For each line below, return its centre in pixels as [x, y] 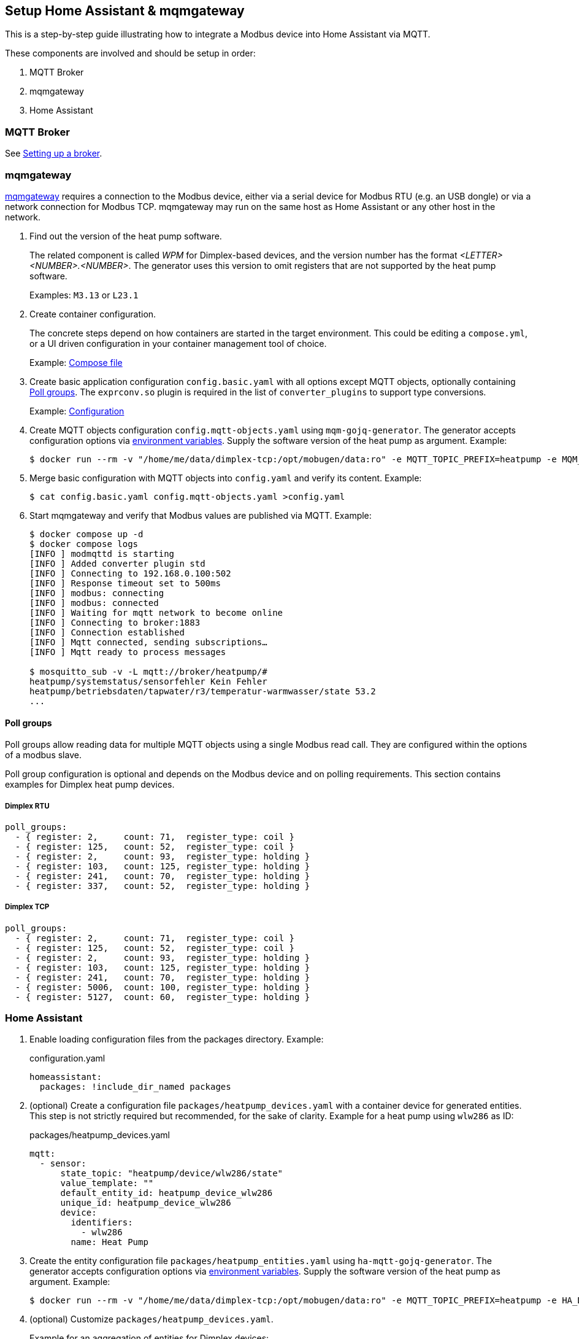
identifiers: [102, 1223]
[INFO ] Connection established [107, 632]
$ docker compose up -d [86, 534]
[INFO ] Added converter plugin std [117, 563]
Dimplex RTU [27, 806]
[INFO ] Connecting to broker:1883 [115, 622]
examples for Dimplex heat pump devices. [90, 785]
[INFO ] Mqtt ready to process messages [128, 652]
